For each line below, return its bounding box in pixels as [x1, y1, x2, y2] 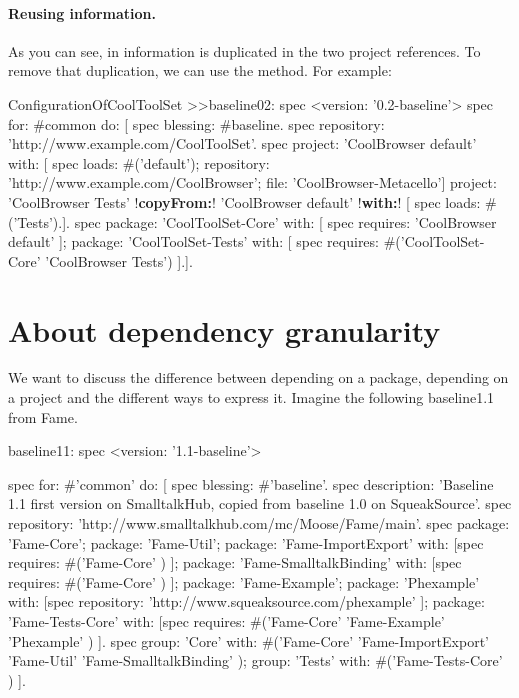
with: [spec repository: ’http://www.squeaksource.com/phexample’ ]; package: [8, 591, 485, 612]
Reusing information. [8, 2, 157, 23]
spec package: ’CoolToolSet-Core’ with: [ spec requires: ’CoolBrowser [74, 211, 497, 232]
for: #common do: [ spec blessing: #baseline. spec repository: [8, 113, 385, 134]
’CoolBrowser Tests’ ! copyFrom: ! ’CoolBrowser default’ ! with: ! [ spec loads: [8, 191, 481, 212]
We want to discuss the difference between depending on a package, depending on [8, 367, 509, 388]
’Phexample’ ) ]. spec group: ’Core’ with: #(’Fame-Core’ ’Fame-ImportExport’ [8, 630, 489, 651]
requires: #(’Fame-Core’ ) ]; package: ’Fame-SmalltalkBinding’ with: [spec [8, 552, 462, 573]
